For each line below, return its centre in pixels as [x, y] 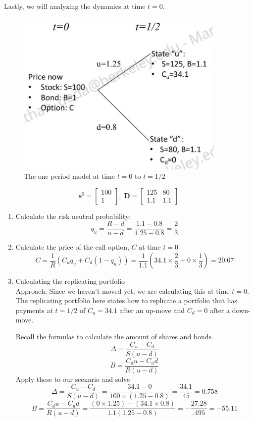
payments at [34, 310]
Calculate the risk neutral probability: [73, 216]
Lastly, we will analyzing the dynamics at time [75, 6]
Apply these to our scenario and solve [73, 379]
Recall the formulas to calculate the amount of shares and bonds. [114, 336]
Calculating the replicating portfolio [70, 281]
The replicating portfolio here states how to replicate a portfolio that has [127, 300]
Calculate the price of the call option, [72, 247]
